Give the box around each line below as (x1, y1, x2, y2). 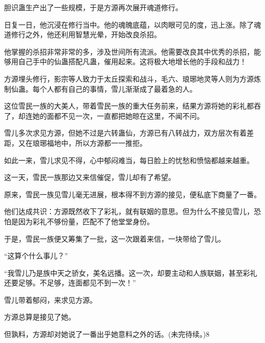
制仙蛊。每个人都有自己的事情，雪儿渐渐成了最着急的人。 (4, 83, 197, 94)
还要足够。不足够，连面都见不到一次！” (4, 277, 136, 288)
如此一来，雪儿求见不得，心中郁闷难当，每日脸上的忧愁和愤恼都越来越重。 (4, 154, 254, 165)
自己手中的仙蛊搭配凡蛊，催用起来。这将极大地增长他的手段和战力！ (18, 56, 247, 67)
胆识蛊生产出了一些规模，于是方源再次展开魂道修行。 (4, 2, 182, 12)
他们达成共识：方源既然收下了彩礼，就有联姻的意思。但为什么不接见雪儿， (4, 206, 254, 217)
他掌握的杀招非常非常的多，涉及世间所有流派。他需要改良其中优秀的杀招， (4, 46, 254, 57)
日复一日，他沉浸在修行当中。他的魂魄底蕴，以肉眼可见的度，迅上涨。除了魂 (4, 19, 261, 30)
